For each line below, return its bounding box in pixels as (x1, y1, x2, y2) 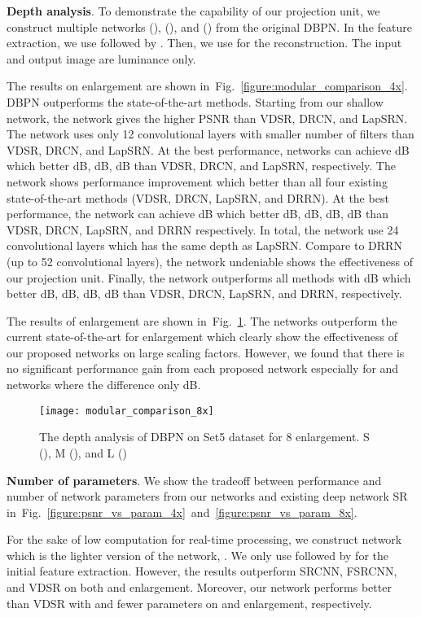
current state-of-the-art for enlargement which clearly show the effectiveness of (7, 328, 397, 345)
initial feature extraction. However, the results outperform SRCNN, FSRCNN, (7, 562, 397, 580)
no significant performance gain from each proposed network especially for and (7, 360, 399, 377)
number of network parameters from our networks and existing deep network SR (7, 488, 408, 505)
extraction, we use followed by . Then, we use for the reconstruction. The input (7, 34, 402, 51)
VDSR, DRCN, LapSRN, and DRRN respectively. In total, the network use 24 (7, 221, 399, 238)
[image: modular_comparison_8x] (39, 405, 214, 417)
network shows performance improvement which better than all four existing (7, 173, 388, 190)
